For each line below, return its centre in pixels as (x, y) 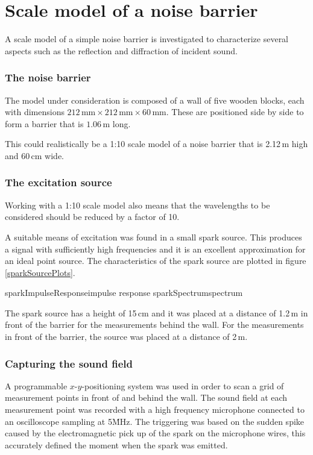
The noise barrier (48, 77)
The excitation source (58, 182)
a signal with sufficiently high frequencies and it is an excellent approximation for (155, 249)
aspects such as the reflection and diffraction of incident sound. (121, 50)
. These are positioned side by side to (235, 112)
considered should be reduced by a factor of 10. (92, 217)
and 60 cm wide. (34, 155)
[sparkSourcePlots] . (40, 272)
